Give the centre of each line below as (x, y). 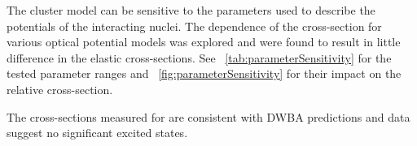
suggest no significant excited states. (97, 133)
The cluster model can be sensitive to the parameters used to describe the (191, 10)
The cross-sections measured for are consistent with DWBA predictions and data (208, 116)
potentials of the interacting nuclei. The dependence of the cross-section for (194, 26)
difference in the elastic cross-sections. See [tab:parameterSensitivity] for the (199, 57)
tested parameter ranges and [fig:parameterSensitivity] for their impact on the (204, 73)
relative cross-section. (60, 89)
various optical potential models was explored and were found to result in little (204, 42)
